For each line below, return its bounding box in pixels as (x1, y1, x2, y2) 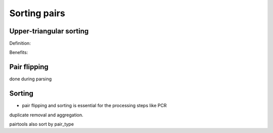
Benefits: (9, 50, 28, 56)
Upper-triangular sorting (9, 27, 89, 35)
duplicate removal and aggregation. (9, 112, 83, 118)
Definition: (9, 40, 31, 47)
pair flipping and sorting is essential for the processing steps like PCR (22, 103, 167, 109)
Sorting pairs (9, 8, 65, 19)
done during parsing (9, 76, 52, 82)
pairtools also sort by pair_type (9, 121, 74, 127)
